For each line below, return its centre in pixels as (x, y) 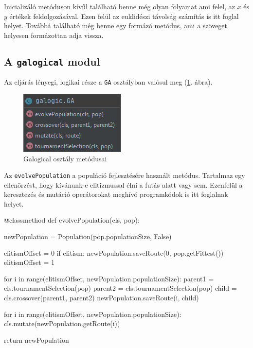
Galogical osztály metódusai (65, 159)
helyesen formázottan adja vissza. (54, 35)
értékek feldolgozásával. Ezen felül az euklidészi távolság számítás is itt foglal (124, 16)
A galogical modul (52, 61)
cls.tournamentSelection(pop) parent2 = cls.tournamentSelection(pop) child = (120, 288)
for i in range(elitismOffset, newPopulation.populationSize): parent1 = (109, 278)
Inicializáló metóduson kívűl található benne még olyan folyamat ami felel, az (119, 6)
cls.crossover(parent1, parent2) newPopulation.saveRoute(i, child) (101, 297)
